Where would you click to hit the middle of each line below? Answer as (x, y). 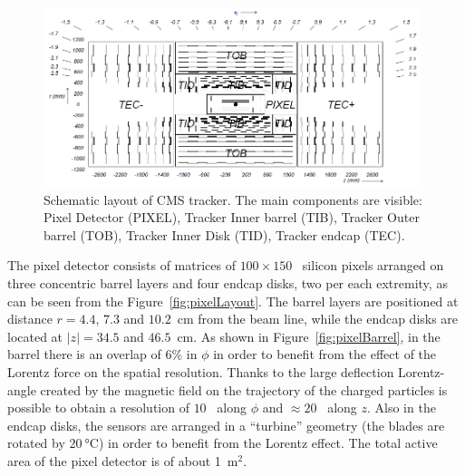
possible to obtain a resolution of (98, 408)
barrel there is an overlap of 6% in (102, 354)
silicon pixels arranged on (373, 265)
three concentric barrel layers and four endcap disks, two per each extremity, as (228, 283)
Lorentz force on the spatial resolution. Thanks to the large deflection (201, 372)
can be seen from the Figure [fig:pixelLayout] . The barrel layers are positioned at (233, 301)
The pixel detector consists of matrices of (121, 265)
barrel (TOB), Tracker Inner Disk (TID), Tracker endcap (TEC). (224, 234)
